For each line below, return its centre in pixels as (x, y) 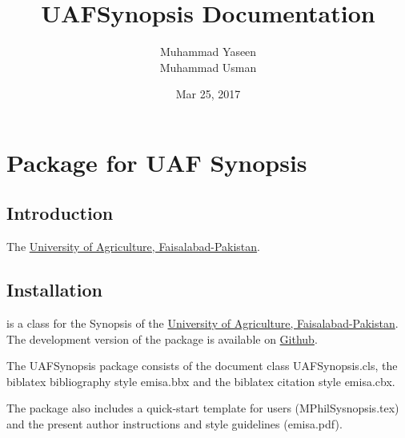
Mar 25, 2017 (208, 94)
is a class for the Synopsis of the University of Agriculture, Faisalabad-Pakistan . (202, 323)
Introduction (60, 213)
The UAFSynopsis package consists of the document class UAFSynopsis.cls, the (202, 366)
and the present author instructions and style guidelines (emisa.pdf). (174, 424)
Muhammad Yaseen (208, 52)
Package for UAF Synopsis (157, 162)
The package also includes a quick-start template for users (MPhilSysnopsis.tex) (203, 408)
